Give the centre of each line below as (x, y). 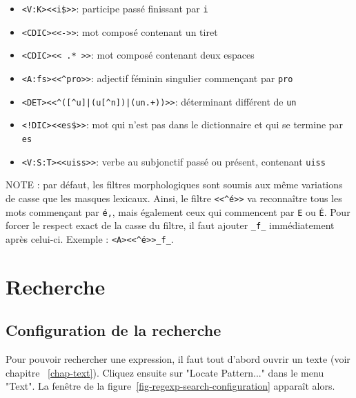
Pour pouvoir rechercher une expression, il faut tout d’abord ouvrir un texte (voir (178, 359)
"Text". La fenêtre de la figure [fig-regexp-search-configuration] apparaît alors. (170, 386)
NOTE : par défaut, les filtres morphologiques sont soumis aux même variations (174, 185)
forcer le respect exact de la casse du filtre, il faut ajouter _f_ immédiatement (170, 225)
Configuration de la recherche (113, 330)
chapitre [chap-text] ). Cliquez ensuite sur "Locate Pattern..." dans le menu (165, 372)
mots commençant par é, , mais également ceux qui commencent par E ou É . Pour (178, 211)
